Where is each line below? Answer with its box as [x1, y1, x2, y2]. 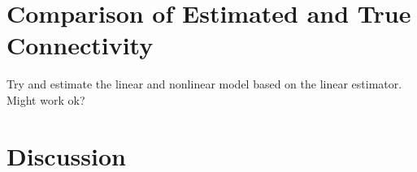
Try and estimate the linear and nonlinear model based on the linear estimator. [7, 75, 402, 92]
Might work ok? [7, 91, 85, 108]
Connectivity [7, 28, 154, 62]
